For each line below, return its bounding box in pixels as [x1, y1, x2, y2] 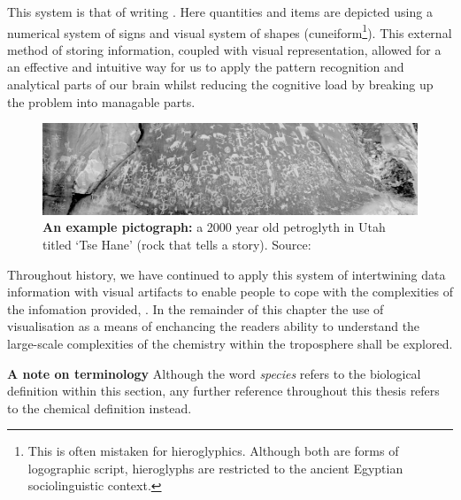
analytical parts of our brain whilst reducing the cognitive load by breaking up [7, 75, 434, 94]
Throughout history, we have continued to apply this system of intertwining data [7, 265, 446, 283]
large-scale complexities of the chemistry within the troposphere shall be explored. [7, 334, 453, 352]
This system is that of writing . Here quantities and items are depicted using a [7, 3, 433, 20]
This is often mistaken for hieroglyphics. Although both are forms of [27, 442, 399, 460]
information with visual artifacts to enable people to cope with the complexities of [7, 282, 453, 301]
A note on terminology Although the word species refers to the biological [7, 364, 421, 382]
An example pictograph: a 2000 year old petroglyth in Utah [42, 218, 386, 236]
